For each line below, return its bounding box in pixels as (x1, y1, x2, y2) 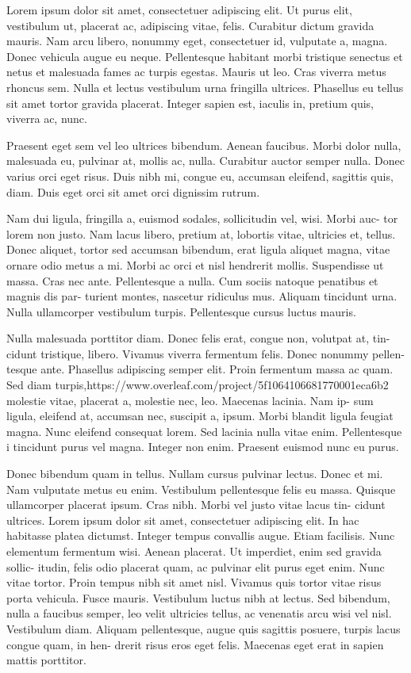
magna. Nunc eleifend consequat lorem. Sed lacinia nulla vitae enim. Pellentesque (6, 423, 402, 439)
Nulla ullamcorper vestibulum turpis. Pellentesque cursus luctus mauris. (6, 303, 356, 319)
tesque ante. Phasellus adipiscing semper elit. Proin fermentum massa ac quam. (6, 361, 394, 377)
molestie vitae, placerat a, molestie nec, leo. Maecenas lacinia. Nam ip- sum (6, 392, 374, 408)
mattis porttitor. (6, 652, 86, 668)
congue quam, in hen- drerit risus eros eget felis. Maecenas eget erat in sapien (6, 636, 384, 652)
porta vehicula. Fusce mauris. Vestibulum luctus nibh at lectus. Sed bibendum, (6, 589, 390, 606)
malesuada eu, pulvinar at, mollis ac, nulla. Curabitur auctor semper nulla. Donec (6, 152, 405, 169)
